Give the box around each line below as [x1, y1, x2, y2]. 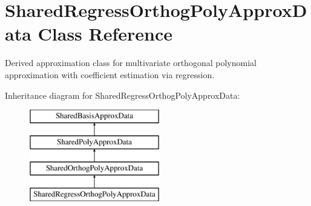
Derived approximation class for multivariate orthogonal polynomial [5, 56, 257, 69]
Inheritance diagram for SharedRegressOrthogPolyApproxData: [5, 88, 240, 101]
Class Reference [38, 21, 173, 46]
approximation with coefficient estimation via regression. [5, 68, 215, 81]
